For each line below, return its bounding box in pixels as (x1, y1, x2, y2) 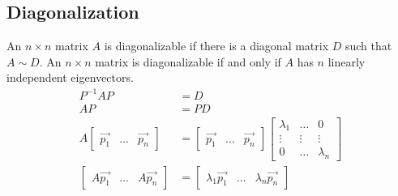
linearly (327, 53, 366, 70)
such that (345, 37, 392, 54)
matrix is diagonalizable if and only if (95, 53, 281, 70)
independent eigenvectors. (6, 69, 134, 86)
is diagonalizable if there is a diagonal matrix (104, 37, 329, 54)
